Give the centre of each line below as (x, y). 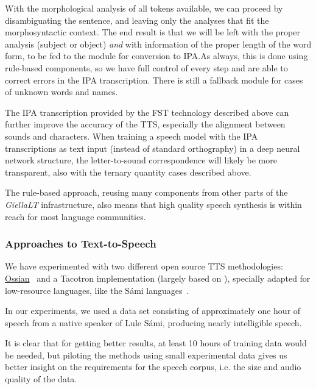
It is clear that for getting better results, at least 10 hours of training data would (156, 343)
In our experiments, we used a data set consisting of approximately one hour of (153, 311)
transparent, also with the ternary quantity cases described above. (128, 172)
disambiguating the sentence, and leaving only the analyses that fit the (137, 20)
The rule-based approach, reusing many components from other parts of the (146, 192)
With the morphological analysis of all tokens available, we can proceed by (144, 8)
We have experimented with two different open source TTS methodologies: (144, 266)
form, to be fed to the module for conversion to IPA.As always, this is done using (156, 56)
